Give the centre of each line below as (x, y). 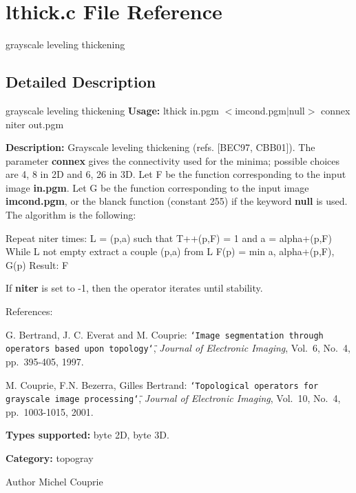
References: (29, 311)
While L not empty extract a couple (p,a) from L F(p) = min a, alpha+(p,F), (170, 251)
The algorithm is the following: (71, 215)
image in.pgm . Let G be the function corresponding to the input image (157, 187)
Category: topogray (50, 458)
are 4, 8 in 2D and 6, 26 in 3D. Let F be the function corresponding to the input (176, 174)
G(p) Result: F (37, 264)
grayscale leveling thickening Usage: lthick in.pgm (112, 110)
